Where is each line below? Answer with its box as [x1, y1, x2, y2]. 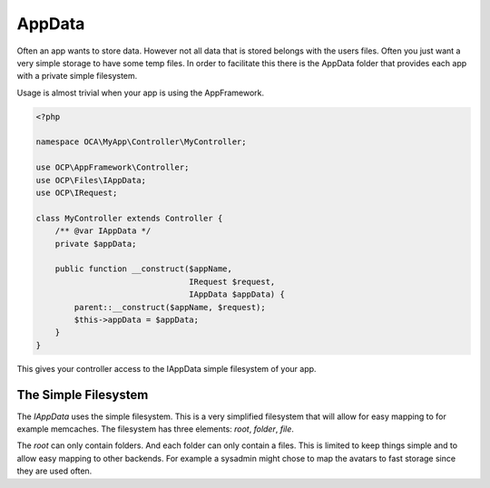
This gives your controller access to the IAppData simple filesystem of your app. [16, 363, 317, 374]
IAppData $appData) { [189, 289, 285, 299]
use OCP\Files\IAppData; [35, 175, 147, 185]
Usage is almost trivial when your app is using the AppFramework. [16, 87, 265, 98]
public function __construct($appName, [54, 264, 233, 274]
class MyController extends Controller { [35, 213, 223, 223]
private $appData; [54, 239, 137, 249]
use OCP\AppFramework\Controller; [35, 162, 190, 172]
